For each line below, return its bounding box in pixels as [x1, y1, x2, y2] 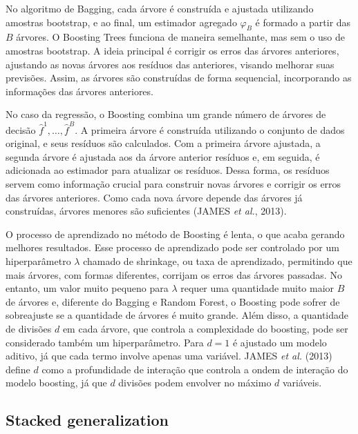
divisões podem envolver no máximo [118, 375, 272, 390]
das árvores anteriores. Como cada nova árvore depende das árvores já [6, 190, 303, 204]
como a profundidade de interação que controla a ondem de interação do [41, 362, 348, 376]
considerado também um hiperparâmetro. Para [6, 335, 204, 349]
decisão [6, 122, 36, 137]
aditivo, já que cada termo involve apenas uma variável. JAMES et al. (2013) [6, 348, 332, 363]
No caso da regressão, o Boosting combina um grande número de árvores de [6, 107, 326, 121]
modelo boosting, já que [6, 375, 107, 390]
